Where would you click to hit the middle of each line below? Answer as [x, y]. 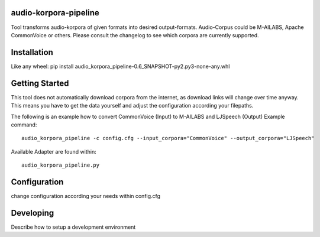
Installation [32, 52]
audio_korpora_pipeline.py [61, 165]
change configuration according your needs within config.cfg [86, 196]
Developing [33, 213]
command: [24, 125]
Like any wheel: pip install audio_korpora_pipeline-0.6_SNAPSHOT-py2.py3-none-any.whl [120, 66]
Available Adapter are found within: [54, 151]
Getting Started [40, 83]
